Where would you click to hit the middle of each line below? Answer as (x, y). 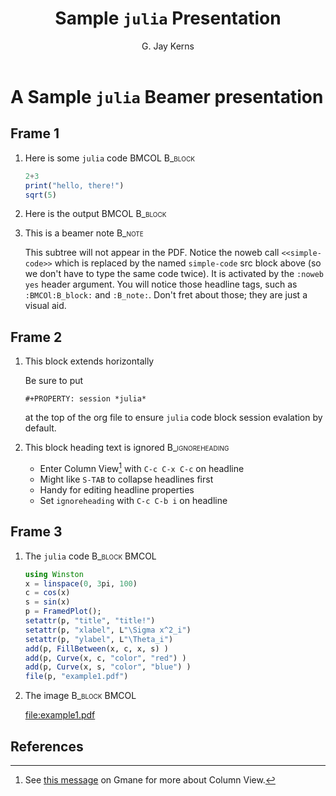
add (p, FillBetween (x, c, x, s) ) (96, 648)
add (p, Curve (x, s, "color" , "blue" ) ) (108, 667)
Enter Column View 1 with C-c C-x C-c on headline (142, 467)
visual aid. (45, 306)
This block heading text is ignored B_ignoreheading (127, 448)
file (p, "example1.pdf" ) (76, 677)
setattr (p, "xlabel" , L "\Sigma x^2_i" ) (108, 630)
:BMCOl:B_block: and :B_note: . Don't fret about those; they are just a (166, 295)
